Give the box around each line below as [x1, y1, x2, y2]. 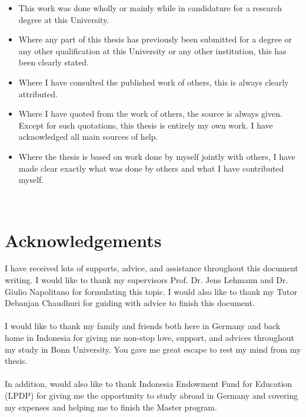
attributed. [18, 87, 58, 100]
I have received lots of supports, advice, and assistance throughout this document [5, 262, 298, 274]
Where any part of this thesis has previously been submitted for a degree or [18, 33, 292, 45]
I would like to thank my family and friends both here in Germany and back [5, 320, 281, 332]
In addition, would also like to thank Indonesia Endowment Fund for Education [5, 377, 292, 390]
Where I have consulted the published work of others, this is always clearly [18, 75, 289, 88]
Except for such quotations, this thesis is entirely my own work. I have [18, 119, 273, 131]
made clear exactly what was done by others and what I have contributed [18, 162, 284, 174]
